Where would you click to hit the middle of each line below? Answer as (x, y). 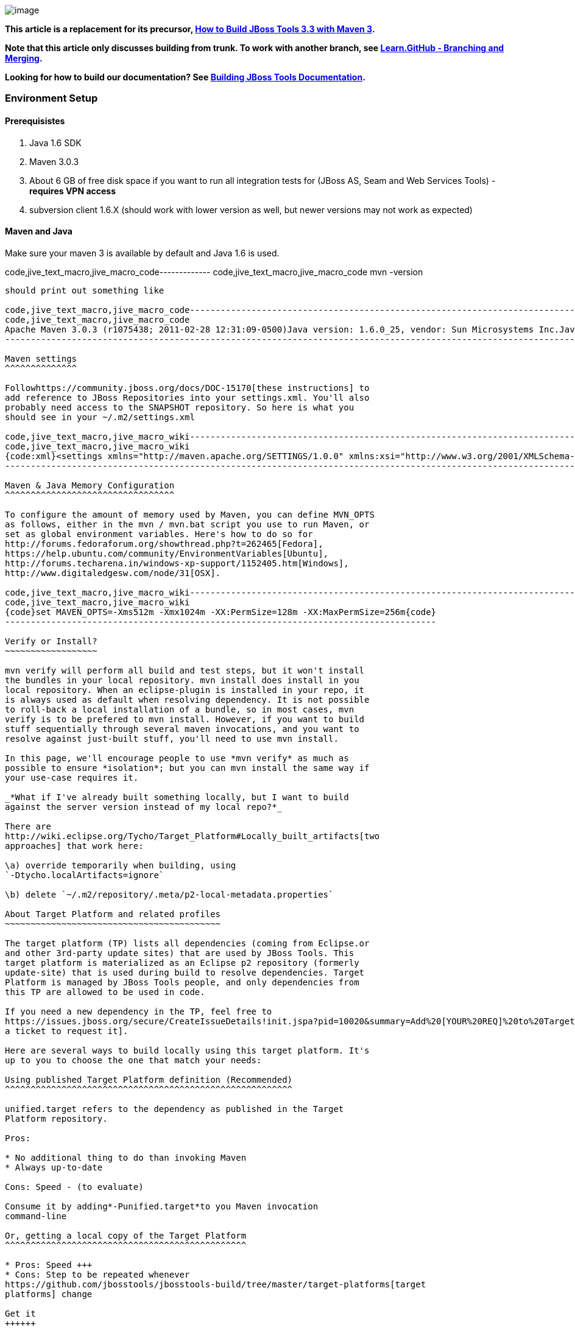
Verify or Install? (51, 641)
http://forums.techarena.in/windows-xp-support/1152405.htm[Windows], (177, 563)
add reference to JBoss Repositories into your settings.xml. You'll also (187, 397)
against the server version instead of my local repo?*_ (144, 807)
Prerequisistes (35, 121)
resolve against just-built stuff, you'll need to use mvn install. (172, 738)
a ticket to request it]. (67, 1031)
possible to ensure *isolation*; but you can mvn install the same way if (187, 768)
